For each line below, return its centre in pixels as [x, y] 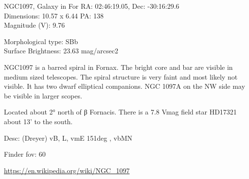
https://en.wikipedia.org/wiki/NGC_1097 [67, 170]
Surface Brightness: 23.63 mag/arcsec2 [61, 51]
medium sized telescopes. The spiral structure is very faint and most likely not [121, 76]
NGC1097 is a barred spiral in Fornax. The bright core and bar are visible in [118, 67]
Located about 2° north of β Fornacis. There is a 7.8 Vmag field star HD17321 [120, 112]
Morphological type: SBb [41, 41]
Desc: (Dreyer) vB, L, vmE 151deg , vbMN [68, 138]
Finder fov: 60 [25, 154]
